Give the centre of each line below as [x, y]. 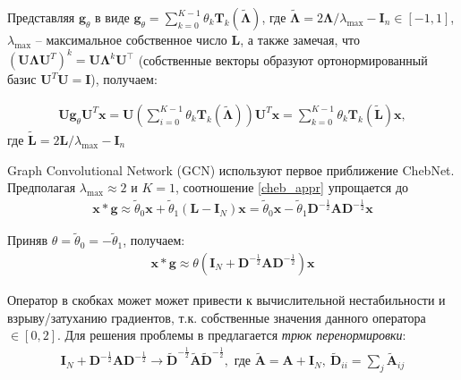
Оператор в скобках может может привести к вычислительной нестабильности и [226, 299]
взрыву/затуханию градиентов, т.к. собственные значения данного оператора [217, 317]
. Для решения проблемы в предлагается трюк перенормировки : [231, 335]
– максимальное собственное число [131, 39]
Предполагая [42, 187]
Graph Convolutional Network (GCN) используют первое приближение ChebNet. [231, 169]
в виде [112, 17]
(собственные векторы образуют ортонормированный [283, 59]
